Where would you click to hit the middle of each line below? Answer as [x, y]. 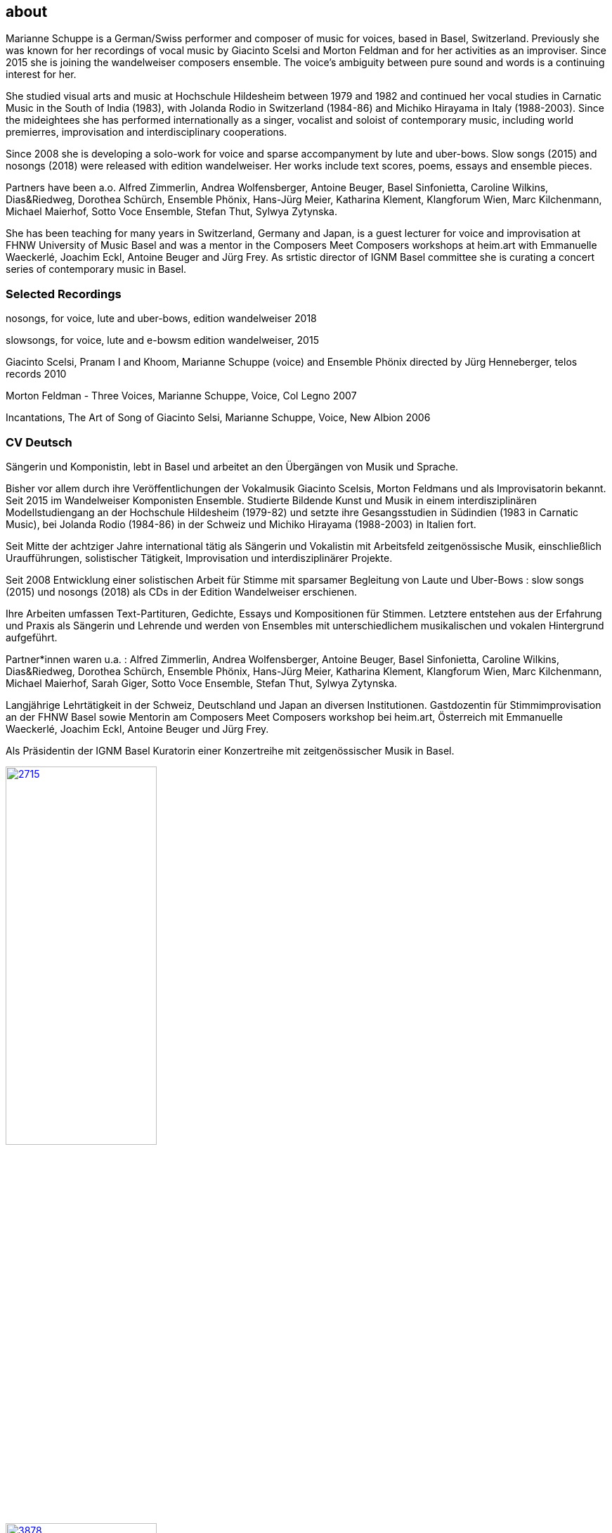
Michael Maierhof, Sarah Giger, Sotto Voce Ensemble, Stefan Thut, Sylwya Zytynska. [202, 683]
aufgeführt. [32, 637]
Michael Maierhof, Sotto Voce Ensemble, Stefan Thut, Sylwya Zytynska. [171, 212]
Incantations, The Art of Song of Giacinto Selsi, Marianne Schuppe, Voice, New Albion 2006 [218, 418]
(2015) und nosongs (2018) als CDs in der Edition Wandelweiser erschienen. [182, 591]
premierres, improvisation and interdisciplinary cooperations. [147, 132]
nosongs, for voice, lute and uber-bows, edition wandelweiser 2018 [161, 319]
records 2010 [36, 374]
